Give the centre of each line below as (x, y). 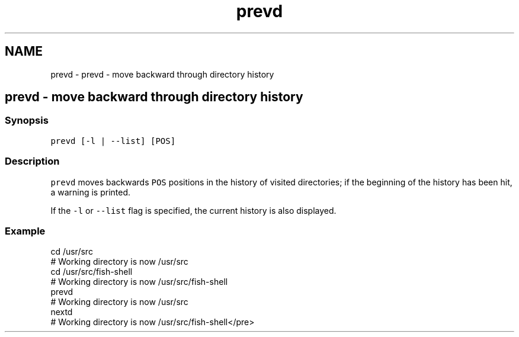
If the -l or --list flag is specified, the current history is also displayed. (193, 210)
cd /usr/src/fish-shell (92, 272)
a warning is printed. (91, 192)
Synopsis (27, 121)
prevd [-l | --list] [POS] (113, 141)
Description (32, 161)
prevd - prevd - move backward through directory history (162, 74)
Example (25, 231)
